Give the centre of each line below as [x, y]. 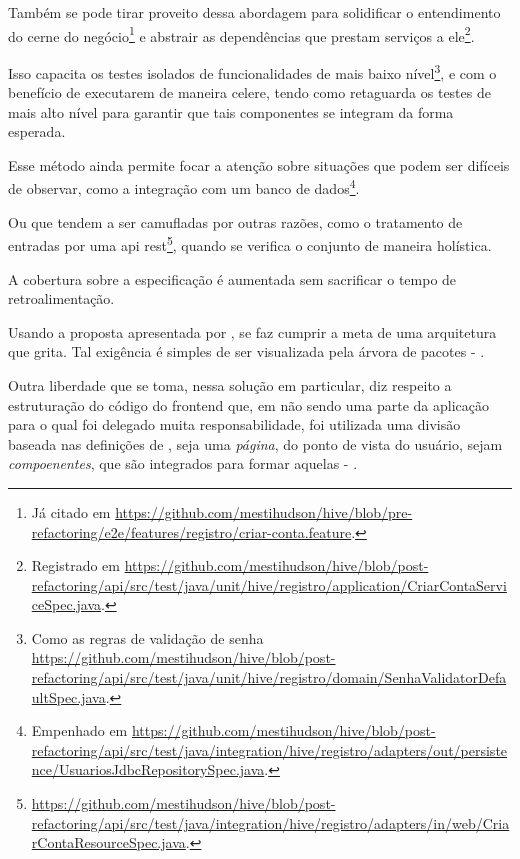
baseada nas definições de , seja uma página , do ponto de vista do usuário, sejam [255, 443]
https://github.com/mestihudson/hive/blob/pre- [264, 511]
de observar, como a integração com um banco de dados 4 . [184, 187]
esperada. [37, 131]
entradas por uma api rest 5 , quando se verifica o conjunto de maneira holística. [250, 243]
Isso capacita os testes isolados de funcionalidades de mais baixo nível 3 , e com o [252, 71]
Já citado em [71, 511]
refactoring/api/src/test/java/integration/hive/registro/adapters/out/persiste [269, 749]
